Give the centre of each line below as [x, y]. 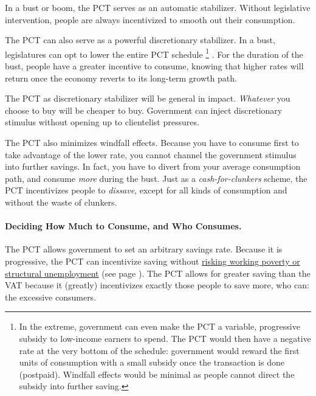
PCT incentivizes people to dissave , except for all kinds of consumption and [146, 190]
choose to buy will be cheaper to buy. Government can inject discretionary [144, 110]
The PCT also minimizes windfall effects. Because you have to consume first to [152, 142]
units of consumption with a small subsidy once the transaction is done [152, 362]
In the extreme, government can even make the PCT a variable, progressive [160, 326]
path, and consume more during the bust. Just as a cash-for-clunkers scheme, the [156, 178]
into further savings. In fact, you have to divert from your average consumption [153, 166]
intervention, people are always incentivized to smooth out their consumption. [150, 19]
